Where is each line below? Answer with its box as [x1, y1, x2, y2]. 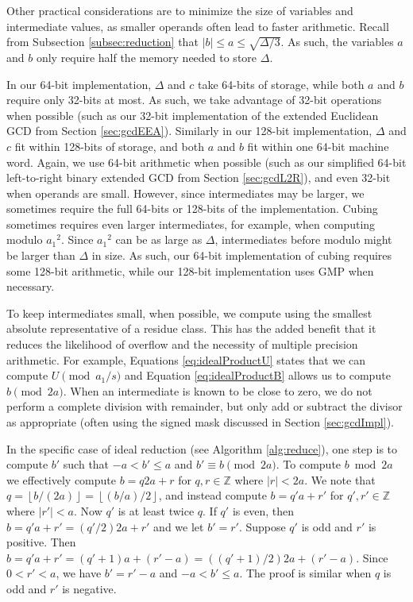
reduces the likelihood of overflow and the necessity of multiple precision [6, 336, 358, 353]
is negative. [62, 580, 117, 596]
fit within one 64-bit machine [247, 137, 389, 154]
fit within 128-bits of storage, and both [14, 137, 204, 154]
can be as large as [115, 231, 203, 248]
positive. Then [6, 534, 76, 550]
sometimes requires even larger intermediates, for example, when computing [6, 215, 376, 232]
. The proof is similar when [239, 565, 372, 581]
